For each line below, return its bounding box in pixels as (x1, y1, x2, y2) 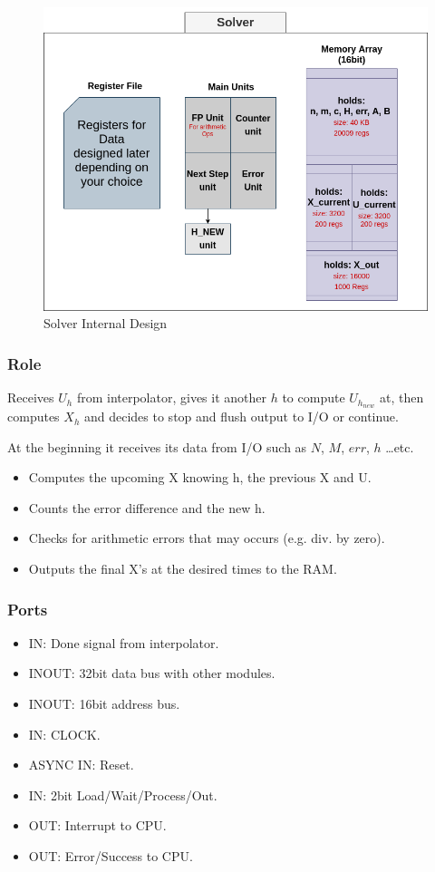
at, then (379, 388, 424, 407)
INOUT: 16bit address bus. (28, 694, 180, 713)
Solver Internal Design (43, 314, 168, 333)
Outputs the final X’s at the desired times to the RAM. (28, 559, 337, 578)
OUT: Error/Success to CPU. (28, 847, 193, 866)
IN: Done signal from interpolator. (28, 633, 219, 652)
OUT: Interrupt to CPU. (28, 816, 167, 835)
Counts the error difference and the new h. (28, 498, 266, 517)
